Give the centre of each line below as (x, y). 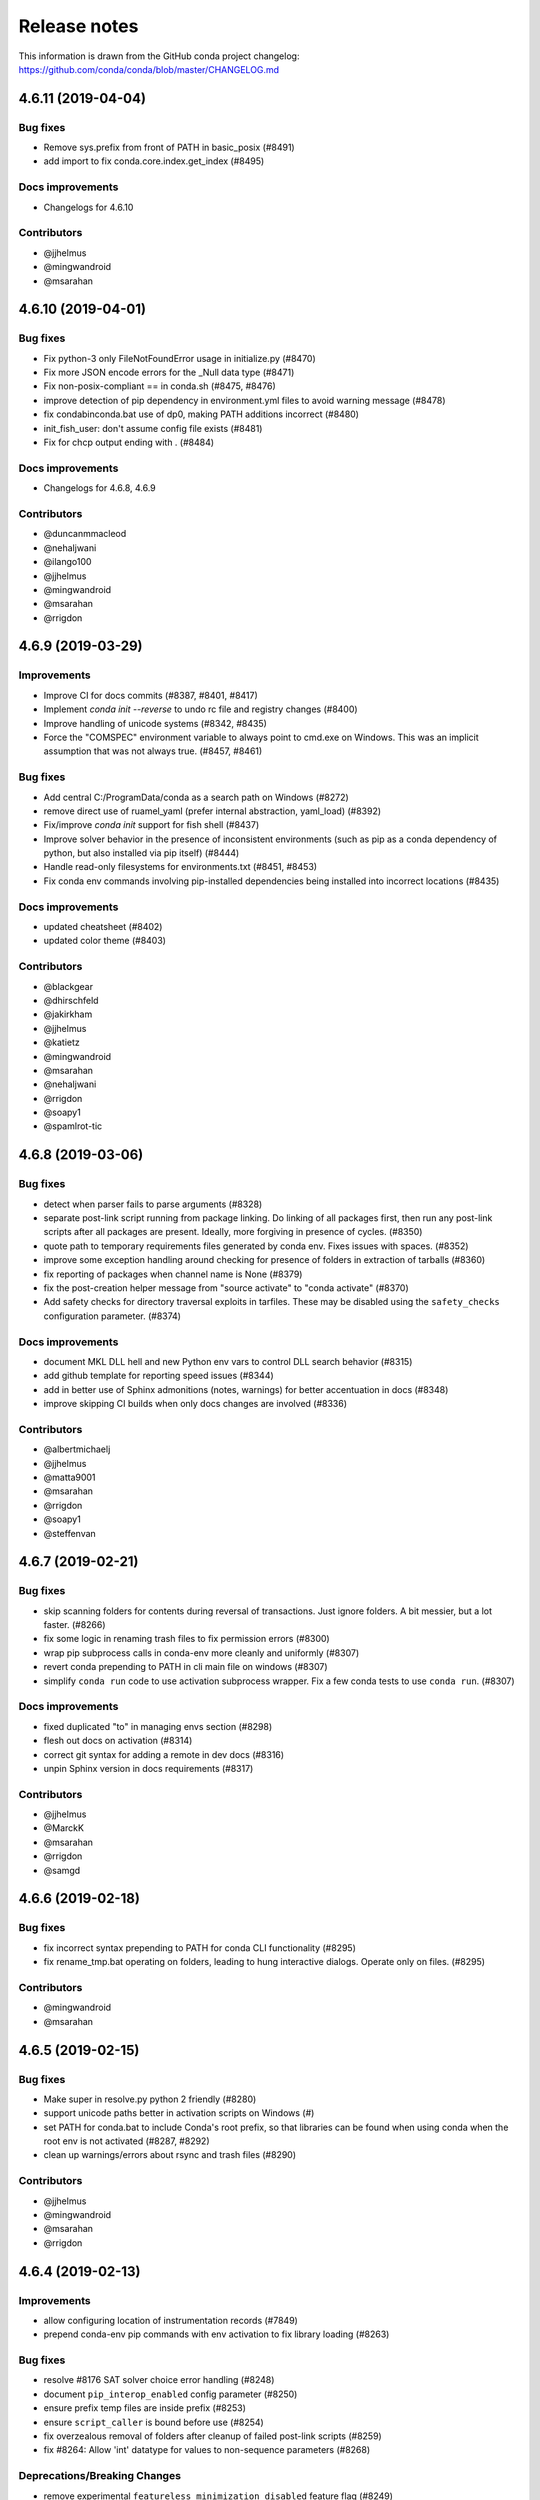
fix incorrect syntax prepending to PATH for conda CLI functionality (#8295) (200, 1947)
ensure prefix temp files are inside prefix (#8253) (145, 2408)
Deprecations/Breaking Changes (100, 2476)
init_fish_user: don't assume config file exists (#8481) (153, 428)
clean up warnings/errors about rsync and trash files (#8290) (170, 2155)
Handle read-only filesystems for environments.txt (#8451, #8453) (180, 867)
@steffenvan (70, 1533)
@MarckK (64, 1828)
